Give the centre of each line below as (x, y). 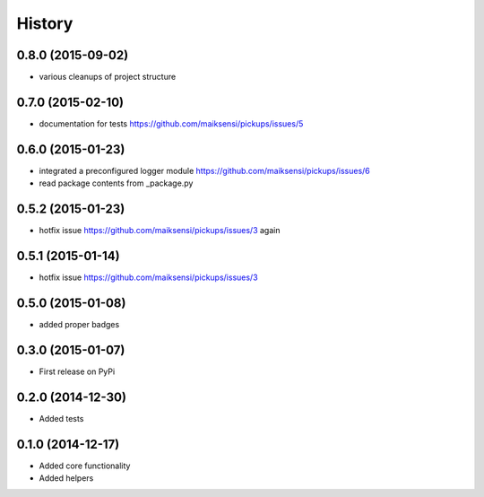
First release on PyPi (77, 371)
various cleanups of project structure (108, 77)
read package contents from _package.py (116, 183)
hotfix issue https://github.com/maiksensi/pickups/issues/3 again (160, 231)
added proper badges (79, 324)
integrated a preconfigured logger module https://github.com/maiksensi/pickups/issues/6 (205, 170)
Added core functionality (85, 466)
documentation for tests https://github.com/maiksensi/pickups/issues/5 (171, 123)
